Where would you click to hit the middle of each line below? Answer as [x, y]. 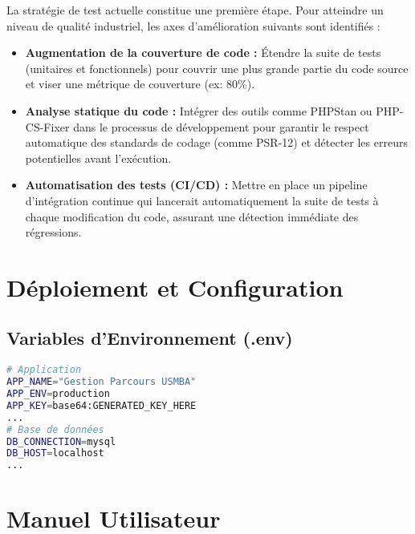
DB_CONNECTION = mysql [61, 441]
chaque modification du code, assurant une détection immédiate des [192, 216]
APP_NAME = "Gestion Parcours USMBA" [102, 382]
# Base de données [55, 429]
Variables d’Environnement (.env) [150, 338]
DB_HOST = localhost [55, 453]
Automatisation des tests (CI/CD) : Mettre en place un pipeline [196, 185]
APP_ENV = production [58, 394]
